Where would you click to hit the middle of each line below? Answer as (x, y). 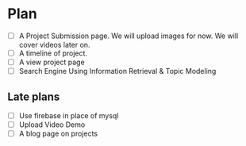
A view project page (52, 62)
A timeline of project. (53, 53)
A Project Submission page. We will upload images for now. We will (129, 36)
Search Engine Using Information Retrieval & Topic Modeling (117, 71)
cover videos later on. (54, 45)
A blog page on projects (58, 134)
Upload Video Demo (52, 125)
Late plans (34, 96)
